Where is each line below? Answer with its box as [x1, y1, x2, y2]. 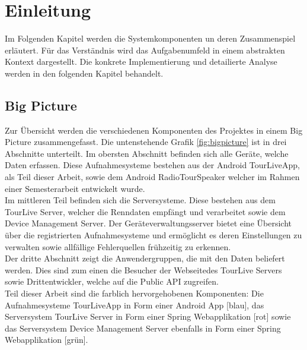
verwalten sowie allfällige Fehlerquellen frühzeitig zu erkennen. [5, 240, 231, 253]
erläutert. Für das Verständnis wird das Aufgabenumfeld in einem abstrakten [5, 43, 285, 56]
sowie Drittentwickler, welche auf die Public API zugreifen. [5, 275, 219, 288]
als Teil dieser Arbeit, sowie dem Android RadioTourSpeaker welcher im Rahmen [5, 171, 300, 183]
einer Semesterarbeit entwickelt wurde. [5, 182, 145, 194]
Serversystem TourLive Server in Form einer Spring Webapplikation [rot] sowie [5, 310, 291, 323]
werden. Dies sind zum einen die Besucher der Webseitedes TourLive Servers [5, 263, 282, 276]
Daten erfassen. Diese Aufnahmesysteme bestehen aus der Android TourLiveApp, [5, 159, 300, 171]
